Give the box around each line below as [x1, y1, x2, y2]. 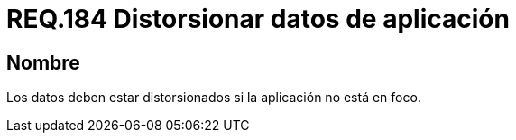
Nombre [6, 51, 80, 74]
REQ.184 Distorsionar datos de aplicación [6, 4, 510, 34]
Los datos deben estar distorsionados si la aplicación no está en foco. [6, 89, 421, 106]
